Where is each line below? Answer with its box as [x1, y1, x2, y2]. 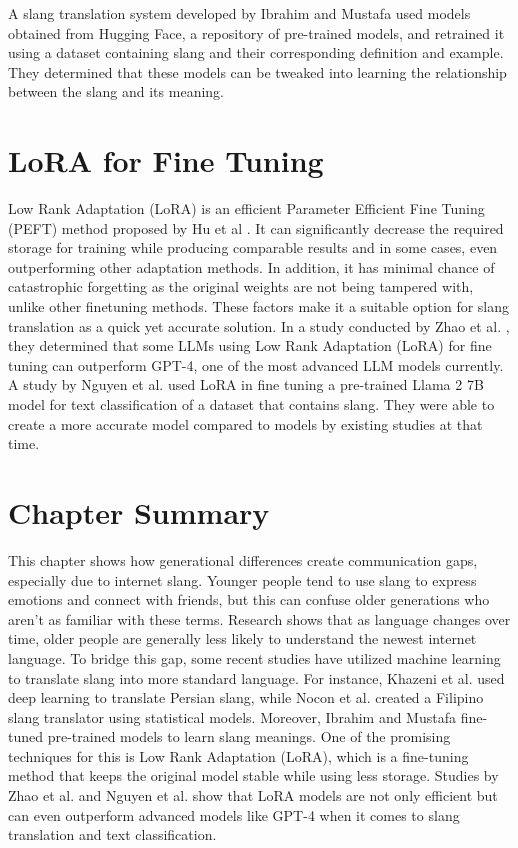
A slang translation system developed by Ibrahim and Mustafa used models [8, 3, 471, 23]
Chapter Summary [8, 492, 270, 532]
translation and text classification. [8, 824, 217, 845]
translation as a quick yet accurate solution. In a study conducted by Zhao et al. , [8, 315, 510, 336]
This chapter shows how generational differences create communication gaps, [8, 549, 478, 570]
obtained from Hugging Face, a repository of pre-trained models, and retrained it [8, 22, 505, 43]
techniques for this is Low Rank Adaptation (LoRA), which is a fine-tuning [8, 745, 469, 766]
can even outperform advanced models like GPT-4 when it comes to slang [8, 804, 460, 825]
